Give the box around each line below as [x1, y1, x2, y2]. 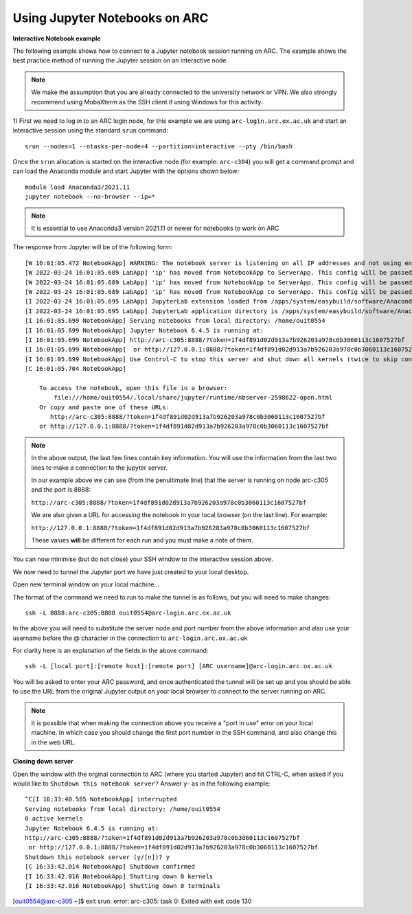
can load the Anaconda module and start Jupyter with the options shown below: [12, 167, 240, 175]
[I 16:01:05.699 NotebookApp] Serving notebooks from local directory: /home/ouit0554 [25, 317, 325, 325]
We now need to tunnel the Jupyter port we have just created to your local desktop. [12, 567, 249, 576]
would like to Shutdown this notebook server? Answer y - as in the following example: [12, 779, 271, 788]
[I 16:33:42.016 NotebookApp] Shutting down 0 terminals [25, 882, 221, 889]
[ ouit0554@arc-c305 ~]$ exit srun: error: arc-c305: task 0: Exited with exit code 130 [12, 897, 252, 906]
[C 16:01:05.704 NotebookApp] [25, 365, 127, 373]
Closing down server [12, 757, 73, 766]
